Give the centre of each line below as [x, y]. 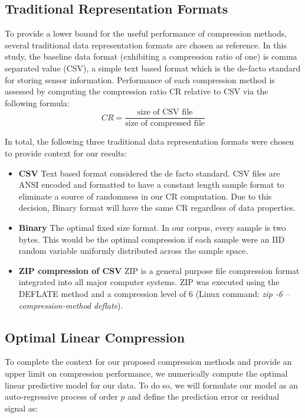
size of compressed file [165, 124]
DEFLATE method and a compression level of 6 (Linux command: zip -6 [150, 293]
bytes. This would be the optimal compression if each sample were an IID [152, 239]
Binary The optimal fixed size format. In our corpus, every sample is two [152, 227]
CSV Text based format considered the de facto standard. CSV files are [149, 173]
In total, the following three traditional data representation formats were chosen [150, 141]
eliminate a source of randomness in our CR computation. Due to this [145, 196]
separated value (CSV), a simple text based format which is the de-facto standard [153, 68]
